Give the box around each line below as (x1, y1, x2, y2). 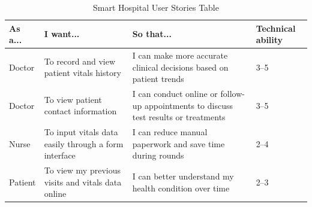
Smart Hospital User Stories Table (93, 1, 219, 13)
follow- (220, 87, 245, 100)
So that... (132, 28, 172, 40)
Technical (256, 22, 296, 34)
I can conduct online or (132, 87, 218, 100)
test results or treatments (132, 111, 226, 123)
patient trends (132, 72, 184, 85)
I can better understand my (132, 169, 234, 182)
